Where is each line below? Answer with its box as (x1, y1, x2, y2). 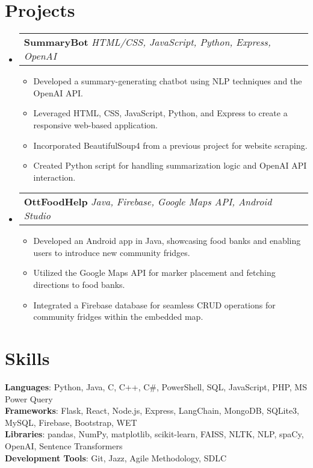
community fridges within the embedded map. (33, 310, 203, 323)
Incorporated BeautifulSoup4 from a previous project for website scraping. (33, 139, 308, 151)
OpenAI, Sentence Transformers (5, 439, 123, 452)
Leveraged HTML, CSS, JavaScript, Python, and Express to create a (33, 107, 288, 119)
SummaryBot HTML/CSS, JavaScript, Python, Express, (23, 35, 271, 49)
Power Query (5, 392, 53, 405)
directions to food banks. (33, 278, 125, 291)
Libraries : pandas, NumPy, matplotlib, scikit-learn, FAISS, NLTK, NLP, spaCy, (5, 428, 304, 440)
